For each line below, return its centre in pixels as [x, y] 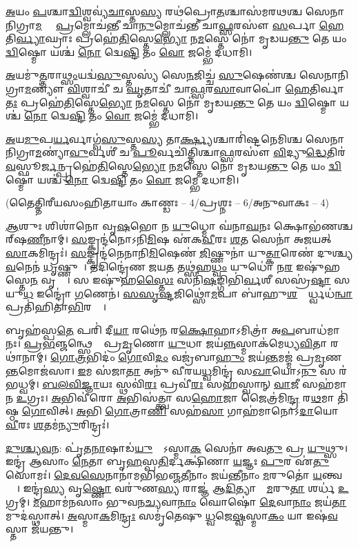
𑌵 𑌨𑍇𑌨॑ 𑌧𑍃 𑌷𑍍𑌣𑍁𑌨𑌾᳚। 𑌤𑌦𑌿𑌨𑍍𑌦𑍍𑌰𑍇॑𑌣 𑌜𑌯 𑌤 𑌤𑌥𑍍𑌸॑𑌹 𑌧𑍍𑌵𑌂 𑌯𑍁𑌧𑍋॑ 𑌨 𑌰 [149, 266]
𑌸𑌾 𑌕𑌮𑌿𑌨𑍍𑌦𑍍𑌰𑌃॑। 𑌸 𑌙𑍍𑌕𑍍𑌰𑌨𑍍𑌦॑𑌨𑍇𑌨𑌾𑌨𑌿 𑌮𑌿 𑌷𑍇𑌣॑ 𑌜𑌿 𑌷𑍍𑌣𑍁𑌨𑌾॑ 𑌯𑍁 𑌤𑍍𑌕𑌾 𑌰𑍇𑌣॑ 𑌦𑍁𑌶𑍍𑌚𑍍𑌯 [179, 252]
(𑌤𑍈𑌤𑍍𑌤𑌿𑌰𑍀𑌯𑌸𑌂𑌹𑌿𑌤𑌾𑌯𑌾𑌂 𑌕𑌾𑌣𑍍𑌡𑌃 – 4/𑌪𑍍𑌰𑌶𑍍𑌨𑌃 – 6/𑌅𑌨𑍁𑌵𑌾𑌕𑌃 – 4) [167, 202]
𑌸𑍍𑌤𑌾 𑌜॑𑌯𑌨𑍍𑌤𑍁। [40, 529]
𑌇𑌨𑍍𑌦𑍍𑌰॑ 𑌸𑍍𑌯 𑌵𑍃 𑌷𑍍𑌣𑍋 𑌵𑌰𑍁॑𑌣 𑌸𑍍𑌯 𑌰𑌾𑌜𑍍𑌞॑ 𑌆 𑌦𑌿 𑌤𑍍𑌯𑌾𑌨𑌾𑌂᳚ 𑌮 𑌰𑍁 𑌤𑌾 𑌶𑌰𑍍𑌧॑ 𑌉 [186, 488]
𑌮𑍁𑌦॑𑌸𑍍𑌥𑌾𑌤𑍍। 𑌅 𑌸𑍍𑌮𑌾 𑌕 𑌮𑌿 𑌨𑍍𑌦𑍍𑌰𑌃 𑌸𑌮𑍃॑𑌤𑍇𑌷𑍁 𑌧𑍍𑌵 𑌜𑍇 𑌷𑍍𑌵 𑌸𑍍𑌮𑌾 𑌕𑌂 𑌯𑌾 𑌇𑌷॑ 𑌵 [172, 515]
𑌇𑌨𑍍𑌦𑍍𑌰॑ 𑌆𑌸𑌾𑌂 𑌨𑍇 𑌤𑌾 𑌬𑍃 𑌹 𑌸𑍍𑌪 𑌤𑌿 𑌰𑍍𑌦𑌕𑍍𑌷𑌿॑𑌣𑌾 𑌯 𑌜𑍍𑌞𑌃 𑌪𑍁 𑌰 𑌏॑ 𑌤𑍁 [168, 461]
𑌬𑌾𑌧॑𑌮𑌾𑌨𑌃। [317, 329]
